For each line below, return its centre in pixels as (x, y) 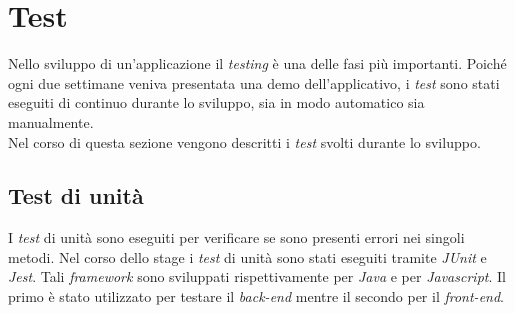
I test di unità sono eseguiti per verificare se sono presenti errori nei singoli (236, 237)
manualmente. (51, 121)
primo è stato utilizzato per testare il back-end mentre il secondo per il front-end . (256, 296)
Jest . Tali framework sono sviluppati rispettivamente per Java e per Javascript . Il (257, 276)
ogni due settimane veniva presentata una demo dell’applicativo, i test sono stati (254, 82)
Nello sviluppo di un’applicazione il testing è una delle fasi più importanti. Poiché (257, 63)
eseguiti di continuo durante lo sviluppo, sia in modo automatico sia (216, 102)
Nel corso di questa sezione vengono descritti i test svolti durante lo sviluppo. (244, 141)
